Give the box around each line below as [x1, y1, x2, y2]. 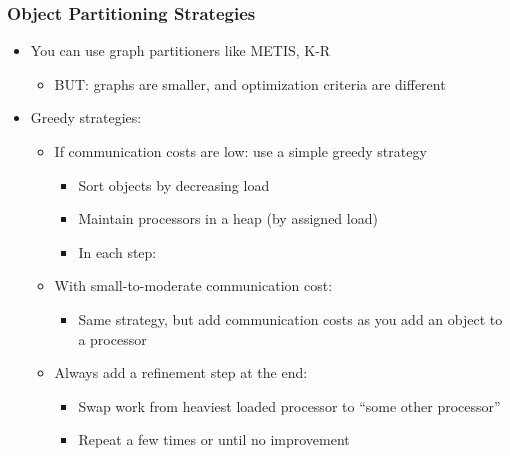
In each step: [78, 241, 157, 262]
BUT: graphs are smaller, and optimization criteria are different [54, 73, 446, 94]
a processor [78, 328, 147, 349]
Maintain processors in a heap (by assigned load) [78, 208, 378, 229]
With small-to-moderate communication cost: [54, 275, 333, 296]
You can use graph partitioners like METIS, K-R [30, 40, 331, 61]
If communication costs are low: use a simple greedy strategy [54, 141, 427, 161]
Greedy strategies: [30, 107, 142, 128]
